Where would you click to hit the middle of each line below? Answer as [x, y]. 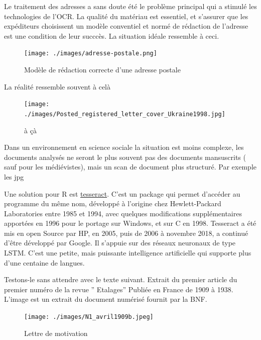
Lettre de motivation [56, 333]
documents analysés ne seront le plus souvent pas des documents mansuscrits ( [125, 157]
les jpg [14, 176]
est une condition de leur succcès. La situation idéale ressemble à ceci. [112, 35]
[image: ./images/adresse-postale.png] [91, 54]
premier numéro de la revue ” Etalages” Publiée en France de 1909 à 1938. [119, 289]
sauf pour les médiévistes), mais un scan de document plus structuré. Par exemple [130, 167]
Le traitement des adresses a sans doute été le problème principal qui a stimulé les [130, 6]
